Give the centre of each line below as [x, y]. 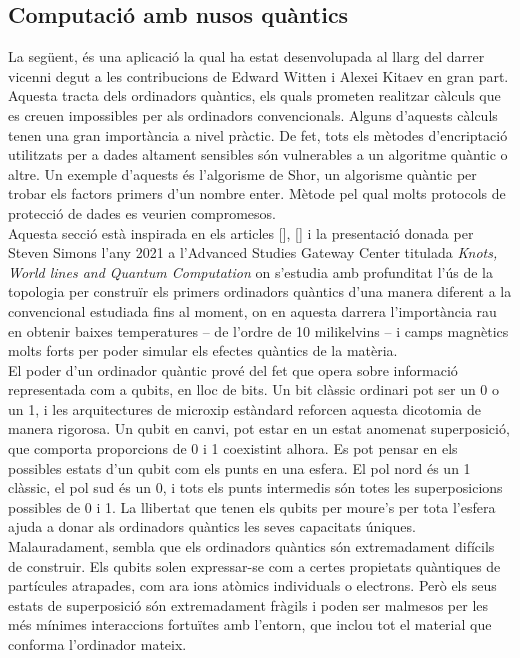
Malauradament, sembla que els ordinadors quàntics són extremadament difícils [251, 546]
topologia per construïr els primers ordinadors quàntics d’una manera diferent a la [260, 291]
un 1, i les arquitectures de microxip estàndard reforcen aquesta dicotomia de [245, 408]
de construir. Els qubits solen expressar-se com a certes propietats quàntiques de [254, 565]
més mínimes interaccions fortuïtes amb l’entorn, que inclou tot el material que [250, 624]
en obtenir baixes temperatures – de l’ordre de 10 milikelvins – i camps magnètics [258, 330]
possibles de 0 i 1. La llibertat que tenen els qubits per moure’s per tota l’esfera [252, 506]
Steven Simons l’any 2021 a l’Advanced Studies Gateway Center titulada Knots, [253, 252]
